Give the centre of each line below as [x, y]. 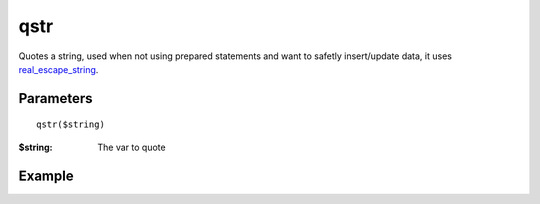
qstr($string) [70, 124]
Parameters [55, 98]
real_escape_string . [58, 69]
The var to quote [131, 147]
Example [46, 175]
